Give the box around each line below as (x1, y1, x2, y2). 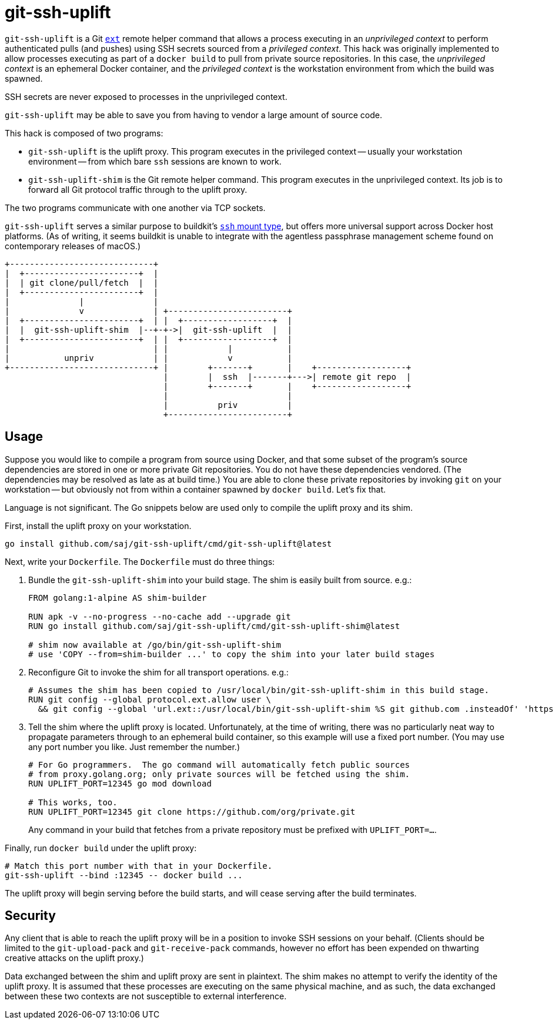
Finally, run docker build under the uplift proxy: (5, 842, 197, 853)
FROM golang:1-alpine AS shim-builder (28, 593, 207, 603)
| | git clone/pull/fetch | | (5, 277, 159, 287)
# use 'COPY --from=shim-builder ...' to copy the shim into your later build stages (28, 649, 435, 659)
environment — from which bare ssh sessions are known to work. (28, 156, 282, 166)
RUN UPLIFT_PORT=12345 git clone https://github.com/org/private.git (28, 807, 356, 816)
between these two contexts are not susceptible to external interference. (5, 991, 287, 1002)
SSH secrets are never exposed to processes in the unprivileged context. (5, 91, 287, 102)
